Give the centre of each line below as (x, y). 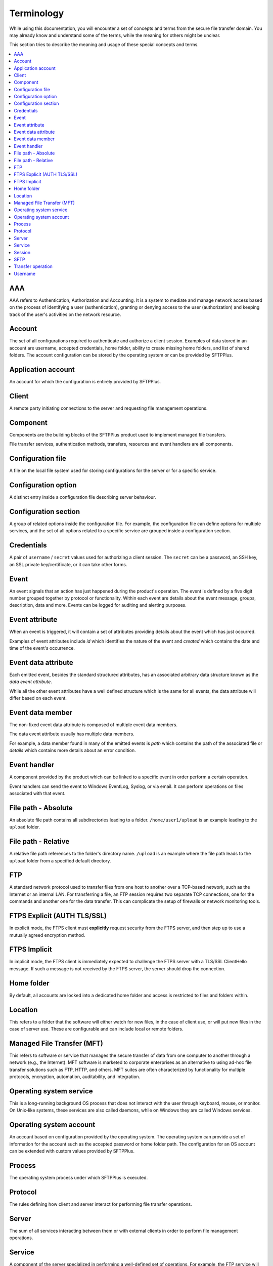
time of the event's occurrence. (42, 648)
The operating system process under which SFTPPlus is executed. (79, 1177)
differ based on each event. (38, 698)
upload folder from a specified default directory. (60, 860)
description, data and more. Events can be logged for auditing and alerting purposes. (98, 605)
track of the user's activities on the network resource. (65, 314)
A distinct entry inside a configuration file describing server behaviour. (83, 497)
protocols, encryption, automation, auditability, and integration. (75, 1077)
